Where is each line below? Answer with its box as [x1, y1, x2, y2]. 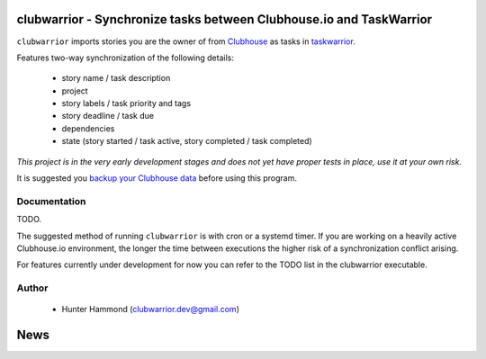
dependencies [61, 122, 115, 134]
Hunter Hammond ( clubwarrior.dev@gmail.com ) [61, 304, 240, 315]
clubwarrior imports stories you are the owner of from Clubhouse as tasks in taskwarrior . [16, 36, 355, 47]
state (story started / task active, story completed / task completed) [61, 136, 312, 147]
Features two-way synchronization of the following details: [16, 52, 234, 63]
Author [16, 282, 49, 294]
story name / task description [61, 73, 171, 84]
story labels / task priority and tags [61, 98, 192, 109]
